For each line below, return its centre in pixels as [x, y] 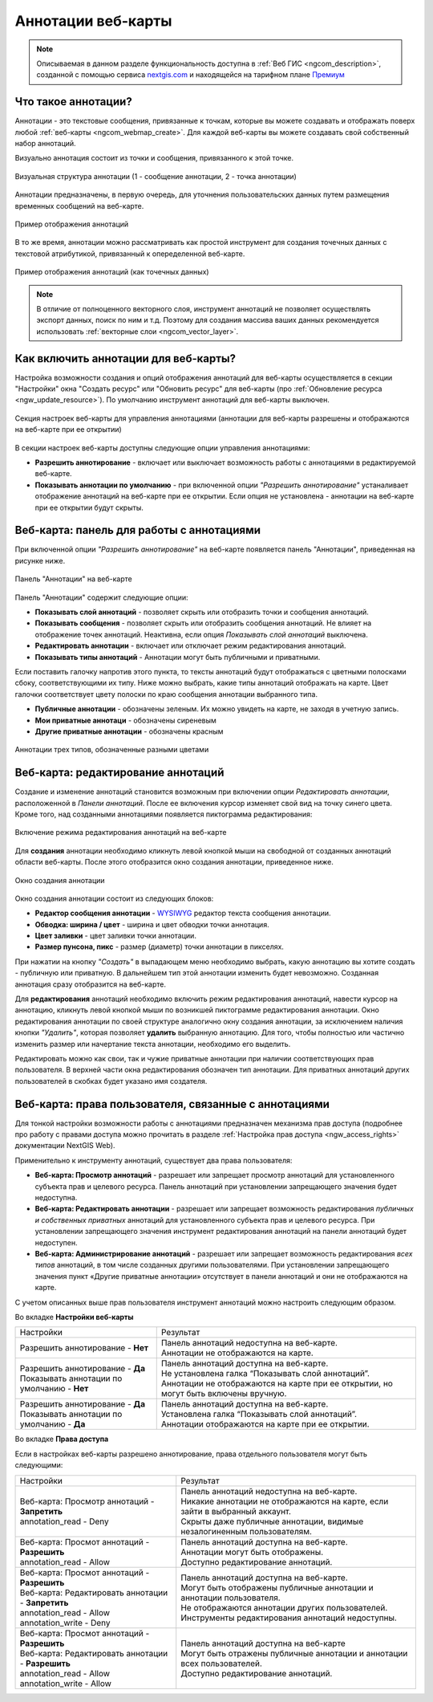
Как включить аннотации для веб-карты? [125, 358]
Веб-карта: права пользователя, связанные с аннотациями [172, 1104]
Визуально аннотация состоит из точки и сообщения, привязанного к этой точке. [154, 158]
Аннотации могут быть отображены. [252, 1552]
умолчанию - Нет [54, 1389]
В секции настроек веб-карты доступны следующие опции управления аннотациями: [162, 448]
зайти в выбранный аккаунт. [236, 1511]
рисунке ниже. [40, 560]
